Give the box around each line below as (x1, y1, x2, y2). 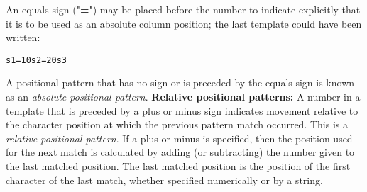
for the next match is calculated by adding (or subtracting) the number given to (6, 145, 355, 159)
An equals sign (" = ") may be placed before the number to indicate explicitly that (6, 2, 361, 16)
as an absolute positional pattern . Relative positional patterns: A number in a (6, 89, 361, 104)
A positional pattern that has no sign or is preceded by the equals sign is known (6, 75, 355, 90)
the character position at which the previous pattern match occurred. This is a (6, 117, 348, 132)
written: (6, 30, 40, 45)
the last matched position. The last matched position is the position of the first (6, 159, 351, 173)
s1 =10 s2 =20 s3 (6, 55, 67, 65)
